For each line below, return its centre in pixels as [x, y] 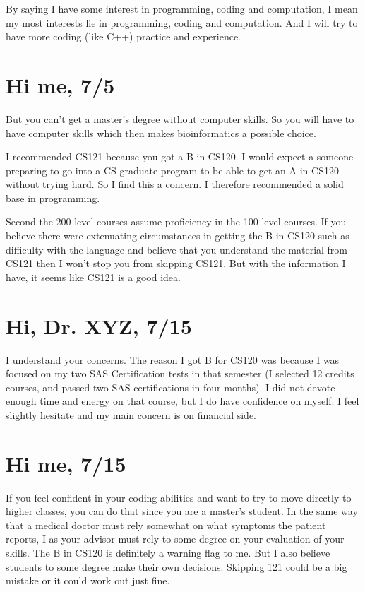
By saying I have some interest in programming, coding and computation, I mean [182, 8]
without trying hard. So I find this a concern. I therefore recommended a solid [175, 184]
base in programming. [53, 197]
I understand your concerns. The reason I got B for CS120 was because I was [173, 359]
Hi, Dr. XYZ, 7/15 [99, 325]
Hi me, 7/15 [66, 463]
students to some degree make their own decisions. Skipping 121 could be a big [176, 566]
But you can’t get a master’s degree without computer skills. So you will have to [180, 118]
